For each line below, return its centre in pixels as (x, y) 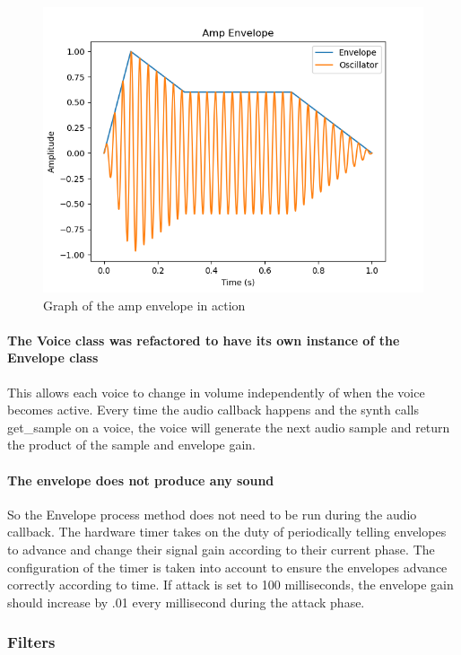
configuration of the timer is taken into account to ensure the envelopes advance (227, 567)
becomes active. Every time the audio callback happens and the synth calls (213, 410)
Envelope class (53, 358)
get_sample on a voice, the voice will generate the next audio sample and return (229, 427)
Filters (31, 642)
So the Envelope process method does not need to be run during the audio (212, 514)
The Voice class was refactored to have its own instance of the (204, 340)
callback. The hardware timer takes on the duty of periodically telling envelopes (227, 532)
